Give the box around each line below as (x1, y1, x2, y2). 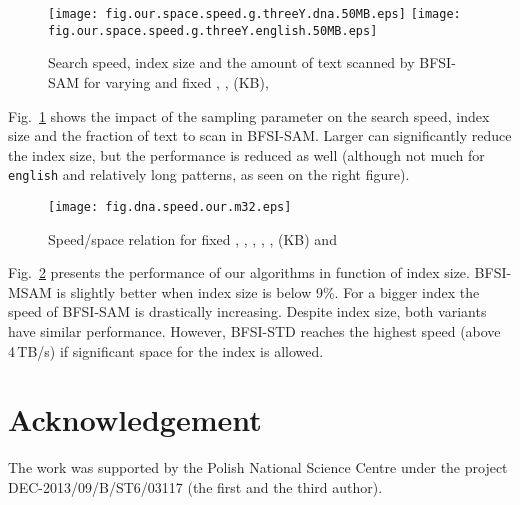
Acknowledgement (8, 399, 262, 440)
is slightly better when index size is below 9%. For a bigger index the (56, 281, 480, 302)
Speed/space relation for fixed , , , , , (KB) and (48, 228, 337, 249)
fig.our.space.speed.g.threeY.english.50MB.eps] (48, 23, 378, 38)
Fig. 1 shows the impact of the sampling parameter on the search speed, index (8, 105, 490, 126)
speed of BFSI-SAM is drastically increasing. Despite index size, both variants (8, 301, 487, 322)
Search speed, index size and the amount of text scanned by (48, 52, 415, 73)
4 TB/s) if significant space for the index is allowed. (8, 340, 324, 361)
